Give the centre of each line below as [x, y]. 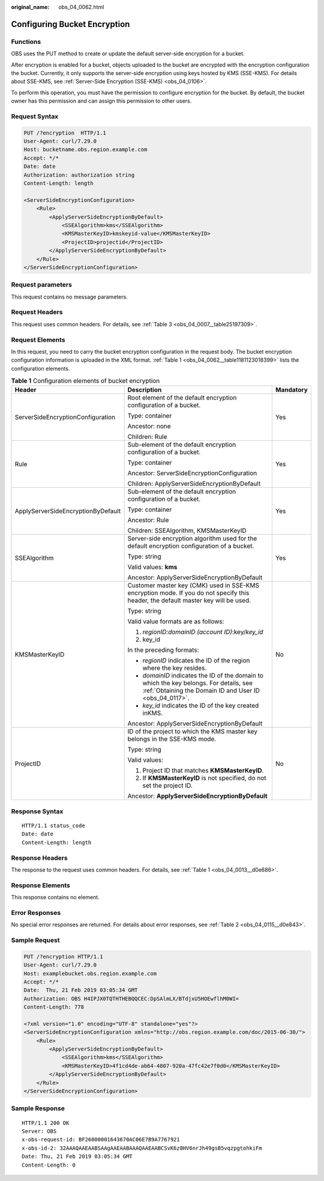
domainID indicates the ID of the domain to [203, 676]
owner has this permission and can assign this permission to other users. [101, 101]
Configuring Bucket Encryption [70, 24]
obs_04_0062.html [81, 7]
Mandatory [292, 390]
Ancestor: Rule [148, 520]
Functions [26, 41]
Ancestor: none [149, 427]
